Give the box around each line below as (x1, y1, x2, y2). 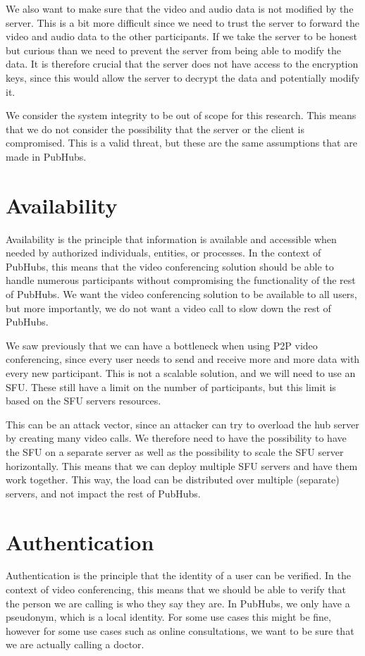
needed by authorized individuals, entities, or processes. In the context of (6, 245, 321, 260)
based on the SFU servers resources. (6, 393, 161, 408)
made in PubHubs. (6, 149, 87, 163)
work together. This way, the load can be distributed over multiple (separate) (6, 472, 340, 487)
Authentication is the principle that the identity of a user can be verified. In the (6, 568, 351, 583)
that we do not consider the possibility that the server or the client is (6, 121, 305, 136)
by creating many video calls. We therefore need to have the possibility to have (6, 431, 347, 445)
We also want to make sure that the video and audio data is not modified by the (6, 1, 354, 16)
